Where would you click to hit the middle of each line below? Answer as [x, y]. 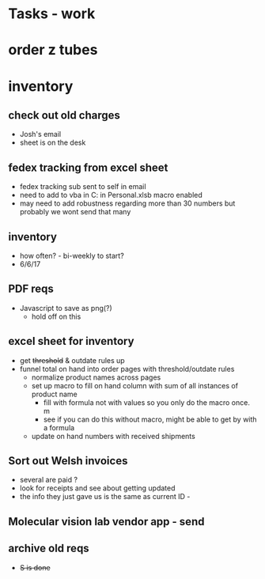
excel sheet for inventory [71, 341]
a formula [59, 427]
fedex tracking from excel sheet [88, 167]
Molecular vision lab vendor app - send [106, 522]
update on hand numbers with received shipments [113, 436]
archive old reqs [49, 549]
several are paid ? [48, 480]
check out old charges [64, 115]
